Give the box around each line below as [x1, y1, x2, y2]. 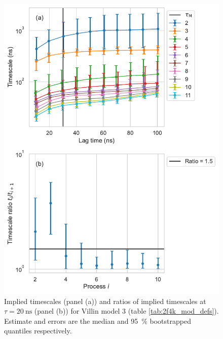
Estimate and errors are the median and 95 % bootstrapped [4, 315, 191, 326]
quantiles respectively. [4, 325, 72, 336]
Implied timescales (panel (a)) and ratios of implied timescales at [4, 295, 206, 306]
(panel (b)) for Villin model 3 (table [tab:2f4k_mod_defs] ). [34, 306, 219, 316]
